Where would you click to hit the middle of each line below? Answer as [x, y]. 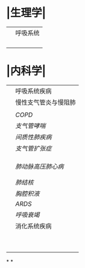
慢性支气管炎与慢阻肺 [46, 102]
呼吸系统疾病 [34, 91]
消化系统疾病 [34, 226]
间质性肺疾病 [34, 137]
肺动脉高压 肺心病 [40, 166]
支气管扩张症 [34, 148]
